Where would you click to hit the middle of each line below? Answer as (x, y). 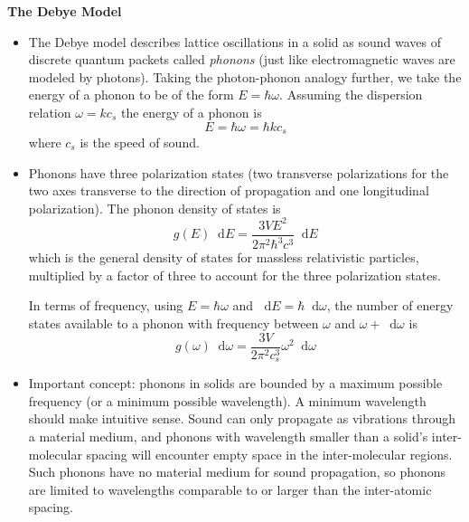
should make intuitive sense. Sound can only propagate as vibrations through (242, 418)
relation (50, 112)
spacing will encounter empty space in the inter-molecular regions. (269, 454)
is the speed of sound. (140, 142)
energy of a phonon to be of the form (131, 95)
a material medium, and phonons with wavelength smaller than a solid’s (228, 436)
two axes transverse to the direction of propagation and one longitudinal (229, 190)
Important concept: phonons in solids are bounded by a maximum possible (235, 383)
